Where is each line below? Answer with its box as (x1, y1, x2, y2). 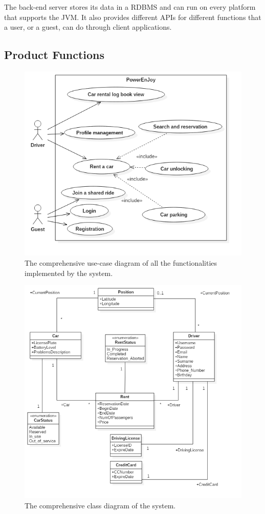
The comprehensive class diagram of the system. (25, 500, 176, 510)
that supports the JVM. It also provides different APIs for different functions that (4, 11, 261, 22)
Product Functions (4, 47, 105, 63)
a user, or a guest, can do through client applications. (4, 22, 172, 32)
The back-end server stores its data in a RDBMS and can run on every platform (4, 2, 256, 12)
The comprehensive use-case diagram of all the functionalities (25, 258, 217, 268)
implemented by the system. (25, 267, 113, 278)
